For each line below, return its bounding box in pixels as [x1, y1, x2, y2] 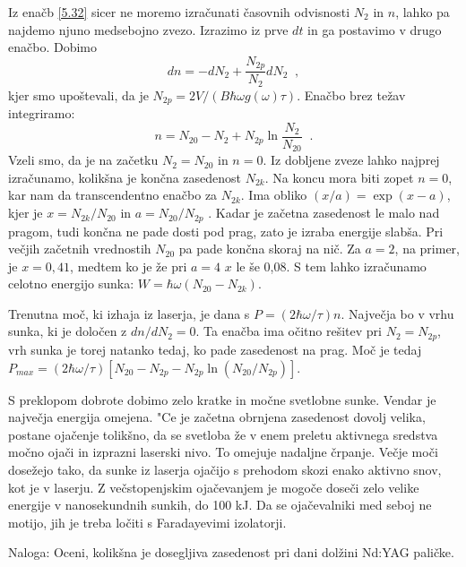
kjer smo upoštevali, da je [8, 85, 149, 104]
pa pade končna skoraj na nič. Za [178, 239, 361, 258]
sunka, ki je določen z [8, 322, 127, 340]
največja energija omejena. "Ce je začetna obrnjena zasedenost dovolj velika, [8, 408, 426, 426]
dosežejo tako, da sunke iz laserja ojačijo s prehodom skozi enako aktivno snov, [8, 460, 442, 478]
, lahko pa [395, 3, 450, 21]
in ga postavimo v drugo [307, 20, 442, 39]
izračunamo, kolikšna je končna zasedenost [8, 168, 242, 186]
